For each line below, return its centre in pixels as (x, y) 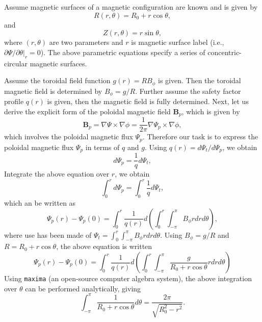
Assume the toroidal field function (57, 80)
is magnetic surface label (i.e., (178, 42)
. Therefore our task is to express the (200, 137)
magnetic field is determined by (53, 91)
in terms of (102, 147)
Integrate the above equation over (57, 174)
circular (16, 63)
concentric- (225, 52)
